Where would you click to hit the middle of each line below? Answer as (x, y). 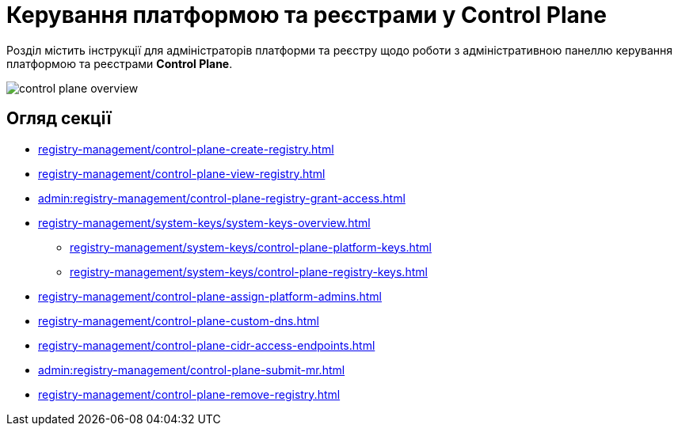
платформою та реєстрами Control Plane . (120, 63)
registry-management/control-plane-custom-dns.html (179, 320)
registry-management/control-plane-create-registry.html (186, 149)
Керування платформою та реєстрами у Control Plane (307, 15)
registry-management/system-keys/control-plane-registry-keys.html (249, 271)
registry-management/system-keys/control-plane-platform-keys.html (251, 247)
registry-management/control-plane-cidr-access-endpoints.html (207, 345)
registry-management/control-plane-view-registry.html (182, 173)
